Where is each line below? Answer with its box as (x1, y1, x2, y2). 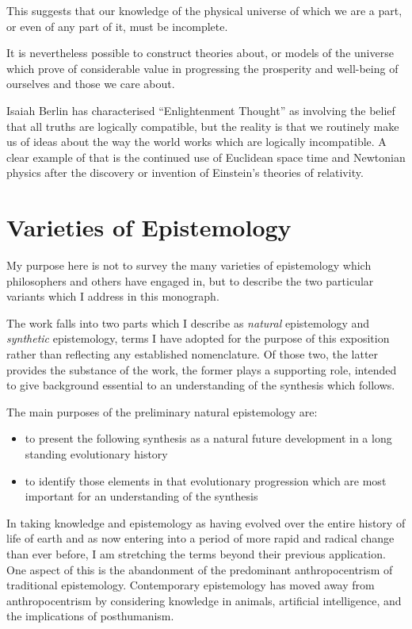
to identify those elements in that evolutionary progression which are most (25, 472, 387, 489)
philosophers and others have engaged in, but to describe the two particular (6, 272, 374, 289)
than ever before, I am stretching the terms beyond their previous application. (6, 545, 386, 562)
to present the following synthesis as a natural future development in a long (25, 430, 392, 447)
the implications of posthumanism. (6, 608, 174, 624)
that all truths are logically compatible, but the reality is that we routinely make (6, 117, 399, 134)
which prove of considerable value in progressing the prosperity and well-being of (6, 59, 399, 76)
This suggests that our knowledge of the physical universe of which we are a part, (6, 2, 402, 18)
